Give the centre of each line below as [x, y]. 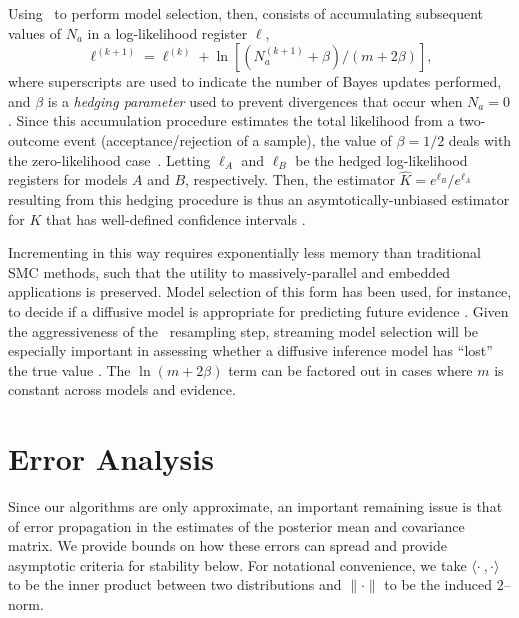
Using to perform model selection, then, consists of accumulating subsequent [246, 13]
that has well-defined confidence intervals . [175, 218]
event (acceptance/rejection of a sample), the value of [227, 139]
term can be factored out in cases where [350, 369]
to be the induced [438, 584]
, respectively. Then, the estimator [290, 179]
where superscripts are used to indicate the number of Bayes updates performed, [255, 81]
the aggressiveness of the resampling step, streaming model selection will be [243, 330]
